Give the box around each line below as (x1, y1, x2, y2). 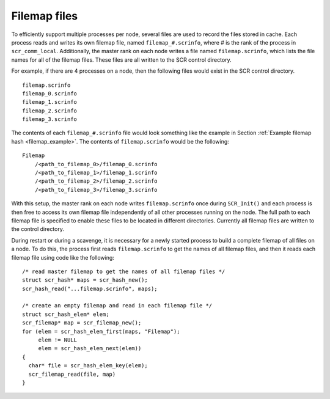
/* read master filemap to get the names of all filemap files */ (22, 268, 226, 275)
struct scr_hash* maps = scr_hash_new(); (22, 277, 148, 284)
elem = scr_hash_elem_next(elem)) (38, 345, 142, 352)
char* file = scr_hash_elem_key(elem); (28, 362, 148, 369)
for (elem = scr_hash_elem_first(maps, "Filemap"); (22, 328, 180, 335)
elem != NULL (38, 337, 78, 343)
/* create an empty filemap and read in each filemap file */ (22, 302, 213, 309)
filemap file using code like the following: (11, 254, 114, 261)
